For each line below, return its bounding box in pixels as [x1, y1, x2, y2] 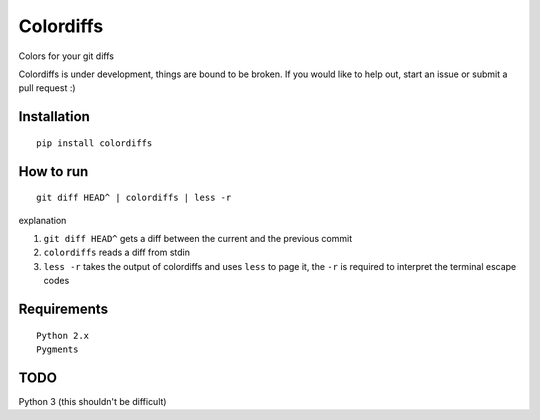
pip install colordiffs [36, 137, 153, 149]
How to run [18, 163, 89, 180]
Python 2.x [36, 330, 90, 341]
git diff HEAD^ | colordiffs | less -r [36, 192, 232, 204]
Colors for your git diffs [18, 50, 115, 62]
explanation [18, 214, 67, 226]
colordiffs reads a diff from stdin [43, 246, 190, 259]
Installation [18, 108, 90, 125]
